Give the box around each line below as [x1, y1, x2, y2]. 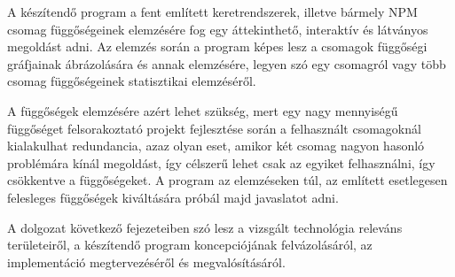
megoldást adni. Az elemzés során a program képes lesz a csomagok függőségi [7, 37, 428, 56]
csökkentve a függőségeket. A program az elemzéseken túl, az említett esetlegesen [7, 171, 448, 189]
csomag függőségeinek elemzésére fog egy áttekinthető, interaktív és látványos [7, 19, 428, 38]
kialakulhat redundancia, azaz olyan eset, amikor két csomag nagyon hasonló [7, 136, 425, 155]
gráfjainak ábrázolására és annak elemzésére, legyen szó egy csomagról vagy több [7, 54, 446, 73]
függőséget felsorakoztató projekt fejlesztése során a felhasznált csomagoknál [7, 119, 421, 137]
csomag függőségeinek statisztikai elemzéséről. [7, 72, 256, 90]
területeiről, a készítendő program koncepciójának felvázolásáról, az [7, 235, 373, 254]
